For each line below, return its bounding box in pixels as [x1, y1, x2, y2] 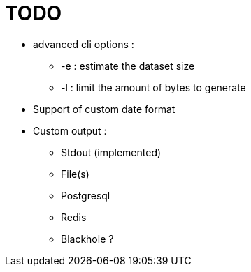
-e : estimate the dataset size [61, 59, 195, 72]
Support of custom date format [33, 103, 175, 115]
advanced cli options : [33, 38, 134, 50]
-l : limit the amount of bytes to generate [61, 81, 246, 93]
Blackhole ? [61, 232, 114, 245]
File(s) [61, 167, 89, 180]
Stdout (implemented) [61, 146, 162, 158]
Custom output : [33, 124, 107, 137]
